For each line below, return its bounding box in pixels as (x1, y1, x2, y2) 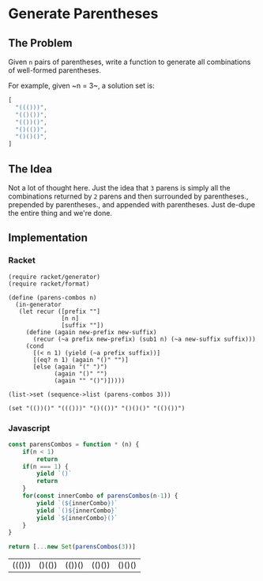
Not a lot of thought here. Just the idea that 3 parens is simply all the (8, 183, 231, 192)
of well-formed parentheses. (8, 66, 101, 75)
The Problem (8, 36, 73, 50)
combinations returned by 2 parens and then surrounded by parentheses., (8, 191, 249, 201)
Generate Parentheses (8, 5, 159, 23)
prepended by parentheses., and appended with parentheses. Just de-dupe (8, 199, 256, 209)
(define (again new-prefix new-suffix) (25, 328, 157, 336)
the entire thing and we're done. (8, 208, 113, 217)
